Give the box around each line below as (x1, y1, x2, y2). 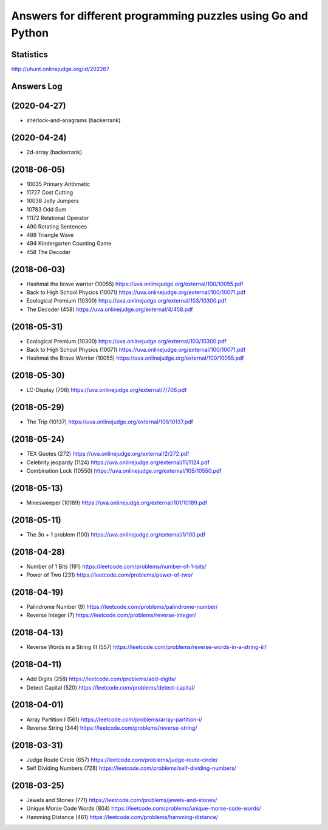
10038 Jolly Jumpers (26, 197, 79, 205)
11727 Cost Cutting (26, 188, 73, 196)
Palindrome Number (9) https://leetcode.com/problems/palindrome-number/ (26, 603, 218, 610)
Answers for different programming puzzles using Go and (11, 9, 309, 22)
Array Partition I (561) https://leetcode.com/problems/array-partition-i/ (26, 716, 203, 723)
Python (11, 26, 49, 39)
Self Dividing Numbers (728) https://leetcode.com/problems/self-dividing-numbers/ (26, 764, 237, 772)
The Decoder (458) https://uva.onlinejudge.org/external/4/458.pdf (26, 306, 194, 313)
